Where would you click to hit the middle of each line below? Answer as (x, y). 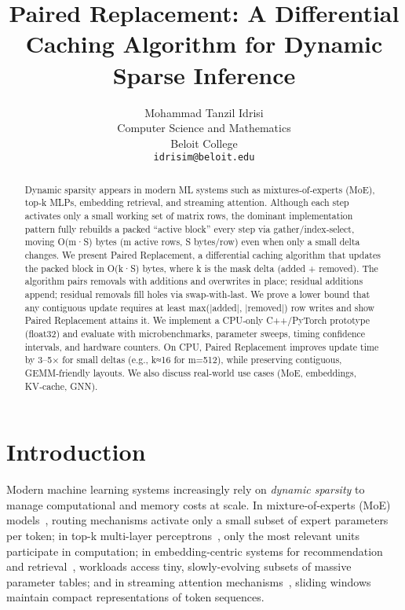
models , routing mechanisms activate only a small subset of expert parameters (197, 520)
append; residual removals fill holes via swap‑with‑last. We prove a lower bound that (197, 294)
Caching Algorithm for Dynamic (204, 44)
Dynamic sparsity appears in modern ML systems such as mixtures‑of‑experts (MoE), (200, 189)
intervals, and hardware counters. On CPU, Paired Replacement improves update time (202, 346)
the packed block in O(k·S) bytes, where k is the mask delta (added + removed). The (201, 268)
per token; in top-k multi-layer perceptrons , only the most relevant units (183, 535)
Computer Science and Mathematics (204, 128)
